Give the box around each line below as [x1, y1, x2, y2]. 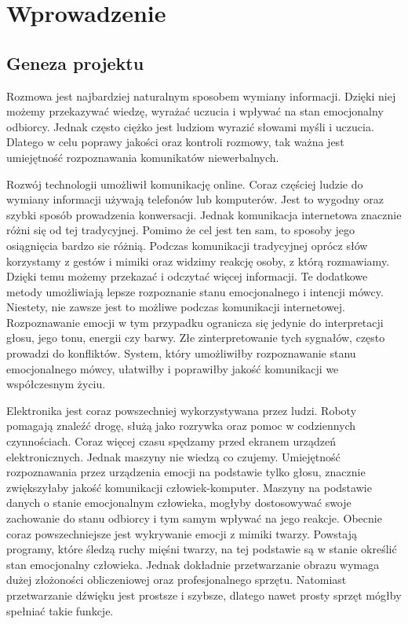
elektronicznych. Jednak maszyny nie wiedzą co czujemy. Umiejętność [6, 448, 341, 464]
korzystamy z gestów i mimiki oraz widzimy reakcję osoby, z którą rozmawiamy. [6, 252, 390, 269]
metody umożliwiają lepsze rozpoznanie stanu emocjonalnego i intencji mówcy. [6, 283, 384, 299]
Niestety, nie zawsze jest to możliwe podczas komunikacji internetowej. [6, 299, 345, 315]
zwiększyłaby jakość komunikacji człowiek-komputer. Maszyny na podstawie [6, 479, 372, 495]
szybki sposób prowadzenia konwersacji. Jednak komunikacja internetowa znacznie [6, 206, 402, 222]
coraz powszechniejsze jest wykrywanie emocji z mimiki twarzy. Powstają [6, 525, 357, 541]
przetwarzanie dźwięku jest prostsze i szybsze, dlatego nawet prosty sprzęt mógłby [6, 586, 402, 603]
